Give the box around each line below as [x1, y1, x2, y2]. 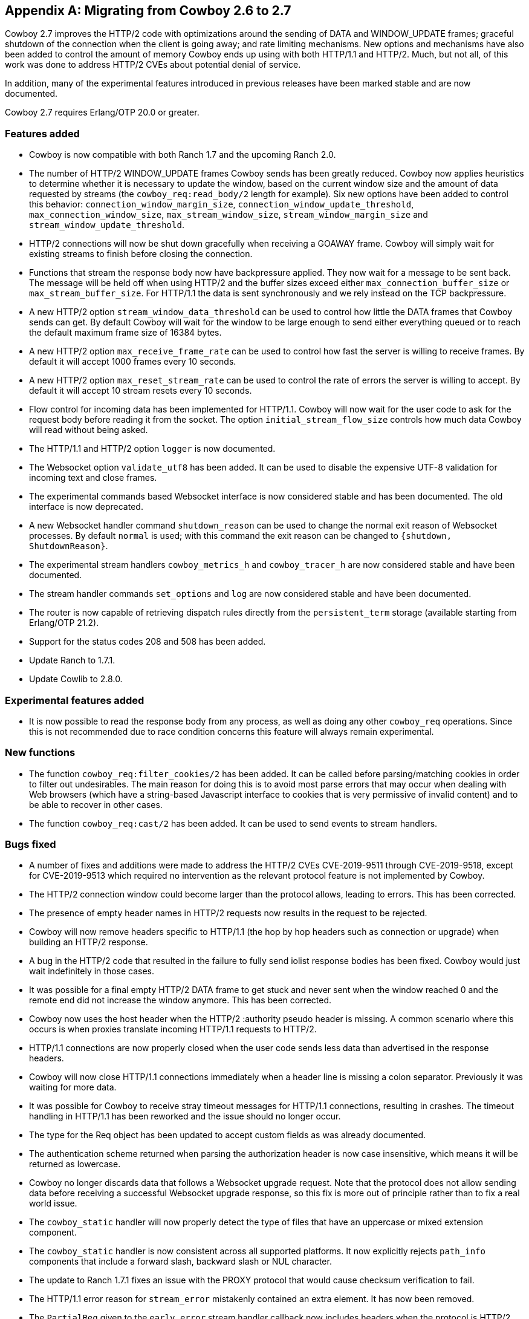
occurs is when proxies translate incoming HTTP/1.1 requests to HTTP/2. [29, 1024, 317, 1035]
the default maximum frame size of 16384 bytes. [29, 327, 222, 338]
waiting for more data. [29, 1082, 117, 1093]
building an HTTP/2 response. [29, 937, 148, 948]
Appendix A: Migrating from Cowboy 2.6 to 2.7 [5, 3, 291, 18]
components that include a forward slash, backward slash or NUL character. [29, 1256, 332, 1267]
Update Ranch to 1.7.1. [29, 655, 115, 666]
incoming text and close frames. [29, 472, 157, 483]
